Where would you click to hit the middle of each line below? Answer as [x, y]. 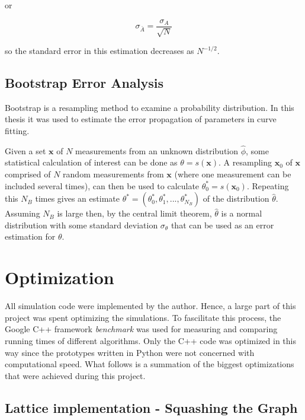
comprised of [28, 174]
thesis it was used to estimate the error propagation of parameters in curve [141, 119]
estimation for [30, 236]
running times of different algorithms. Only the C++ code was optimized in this [150, 340]
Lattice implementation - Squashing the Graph [151, 407]
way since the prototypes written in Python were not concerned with [130, 352]
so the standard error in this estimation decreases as [99, 51]
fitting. [17, 131]
